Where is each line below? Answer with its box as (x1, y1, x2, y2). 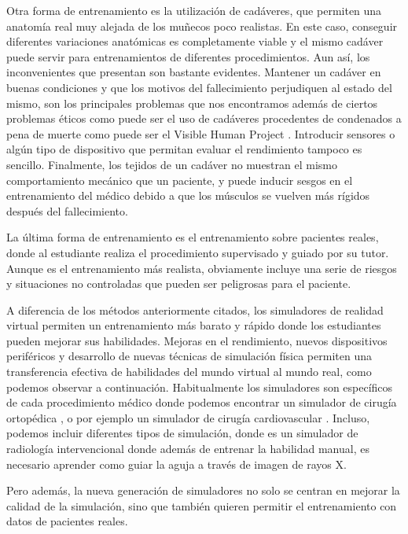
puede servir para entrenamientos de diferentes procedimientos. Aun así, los (6, 48, 370, 64)
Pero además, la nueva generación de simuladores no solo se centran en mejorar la (6, 482, 400, 499)
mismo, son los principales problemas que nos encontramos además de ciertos (6, 94, 378, 111)
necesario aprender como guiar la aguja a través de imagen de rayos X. (6, 455, 347, 472)
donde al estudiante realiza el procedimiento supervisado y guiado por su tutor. (6, 244, 389, 260)
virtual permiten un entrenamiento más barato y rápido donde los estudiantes (6, 317, 381, 333)
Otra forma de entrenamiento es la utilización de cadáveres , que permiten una (6, 2, 382, 18)
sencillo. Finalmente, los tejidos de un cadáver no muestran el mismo (6, 156, 338, 172)
